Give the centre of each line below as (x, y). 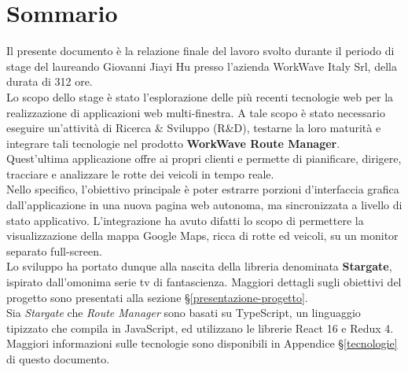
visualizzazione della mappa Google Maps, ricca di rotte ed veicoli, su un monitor (202, 236)
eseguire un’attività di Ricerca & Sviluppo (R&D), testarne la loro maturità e (194, 128)
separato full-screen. (54, 250)
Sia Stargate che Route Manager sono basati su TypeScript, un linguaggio (184, 313)
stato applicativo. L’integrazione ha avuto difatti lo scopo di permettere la (185, 220)
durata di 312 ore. (50, 81)
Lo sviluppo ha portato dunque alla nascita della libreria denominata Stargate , (199, 266)
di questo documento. (58, 359)
